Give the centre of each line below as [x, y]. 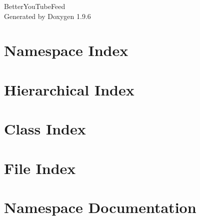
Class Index [45, 129]
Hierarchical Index [69, 89]
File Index [40, 168]
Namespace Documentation [100, 207]
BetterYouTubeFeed [35, 6]
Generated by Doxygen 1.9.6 [47, 16]
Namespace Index [66, 50]
